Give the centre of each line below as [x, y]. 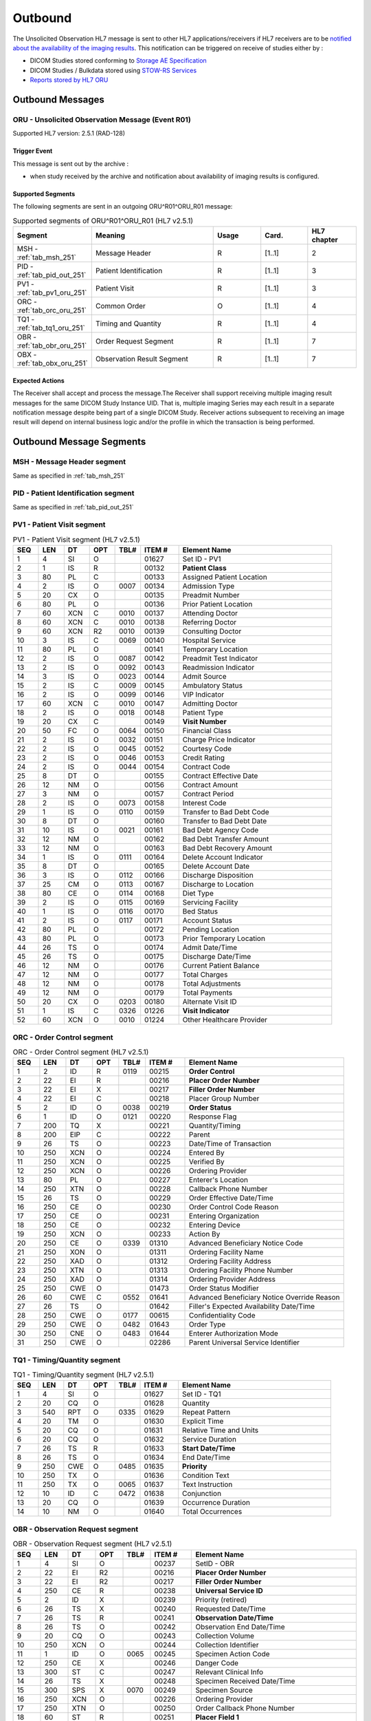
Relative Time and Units [221, 1430]
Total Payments [207, 993]
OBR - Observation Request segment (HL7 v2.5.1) [92, 1544]
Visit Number [204, 721]
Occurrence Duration [216, 1503]
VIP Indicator [203, 695]
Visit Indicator [206, 1011]
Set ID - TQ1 [202, 1394]
